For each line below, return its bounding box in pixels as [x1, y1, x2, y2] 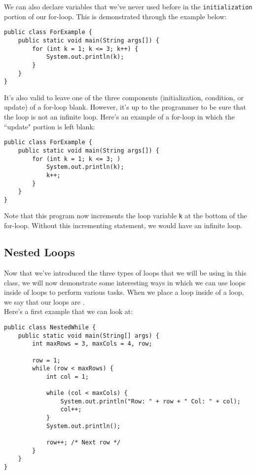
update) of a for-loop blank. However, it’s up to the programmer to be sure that [4, 102, 246, 112]
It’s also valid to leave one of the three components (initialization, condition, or [4, 92, 244, 102]
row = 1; [32, 356, 61, 364]
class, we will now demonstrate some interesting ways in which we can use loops [4, 277, 246, 287]
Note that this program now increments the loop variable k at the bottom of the [4, 210, 247, 221]
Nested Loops [4, 244, 75, 260]
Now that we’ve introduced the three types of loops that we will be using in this [4, 267, 247, 277]
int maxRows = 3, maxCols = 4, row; [32, 340, 152, 348]
